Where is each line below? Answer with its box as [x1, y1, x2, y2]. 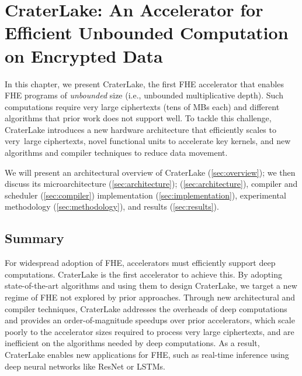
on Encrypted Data [5, 43, 163, 67]
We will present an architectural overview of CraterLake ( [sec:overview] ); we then [5, 166, 296, 178]
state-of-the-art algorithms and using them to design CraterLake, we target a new [5, 279, 297, 292]
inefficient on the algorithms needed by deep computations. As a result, [5, 337, 260, 349]
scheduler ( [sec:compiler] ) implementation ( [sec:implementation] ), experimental [5, 189, 286, 201]
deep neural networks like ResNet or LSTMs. [5, 360, 165, 372]
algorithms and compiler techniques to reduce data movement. [5, 146, 228, 159]
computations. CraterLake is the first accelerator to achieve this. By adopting [5, 268, 282, 280]
